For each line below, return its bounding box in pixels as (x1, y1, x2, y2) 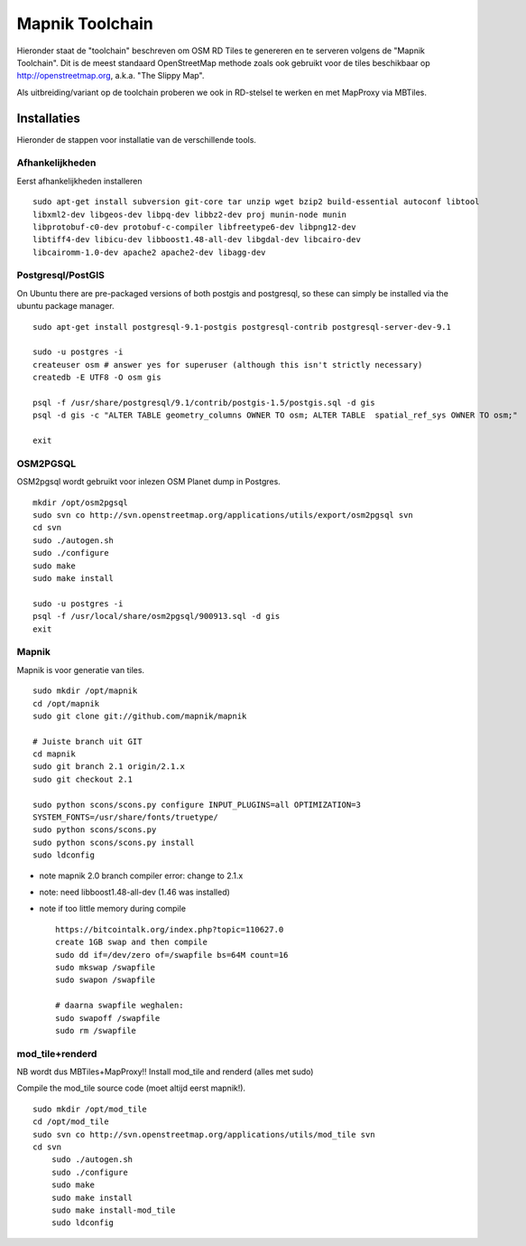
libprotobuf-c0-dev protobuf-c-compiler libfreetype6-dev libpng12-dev (32, 221, 356, 232)
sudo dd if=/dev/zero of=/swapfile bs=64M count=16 (55, 950, 289, 960)
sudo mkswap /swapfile (55, 962, 156, 972)
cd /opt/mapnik (32, 698, 100, 708)
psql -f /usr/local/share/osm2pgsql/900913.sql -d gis (32, 611, 281, 622)
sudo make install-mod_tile (51, 1204, 176, 1215)
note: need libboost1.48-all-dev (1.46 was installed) (39, 886, 230, 897)
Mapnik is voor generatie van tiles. (16, 664, 144, 675)
